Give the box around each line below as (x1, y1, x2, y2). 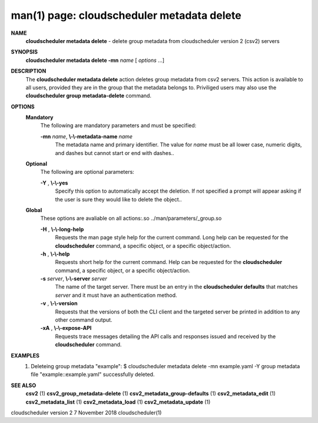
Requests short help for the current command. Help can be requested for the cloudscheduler (55, 259, 283, 266)
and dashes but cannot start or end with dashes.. (55, 149, 174, 156)
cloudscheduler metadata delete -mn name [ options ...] (25, 57, 165, 64)
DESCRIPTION (11, 68, 47, 75)
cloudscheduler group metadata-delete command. (25, 92, 152, 100)
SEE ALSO (11, 382, 37, 389)
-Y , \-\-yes (40, 179, 68, 186)
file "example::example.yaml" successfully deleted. (31, 371, 155, 378)
